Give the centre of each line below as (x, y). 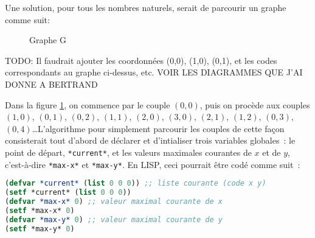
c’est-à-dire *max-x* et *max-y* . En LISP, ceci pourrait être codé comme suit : (153, 164)
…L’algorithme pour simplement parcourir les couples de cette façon (158, 128)
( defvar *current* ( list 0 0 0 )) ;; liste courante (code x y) (136, 184)
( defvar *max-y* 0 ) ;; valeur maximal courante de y (114, 219)
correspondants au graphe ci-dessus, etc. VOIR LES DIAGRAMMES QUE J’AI (154, 72)
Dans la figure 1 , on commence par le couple (88, 104)
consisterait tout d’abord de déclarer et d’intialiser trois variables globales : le (150, 140)
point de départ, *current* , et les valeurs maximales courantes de (128, 152)
